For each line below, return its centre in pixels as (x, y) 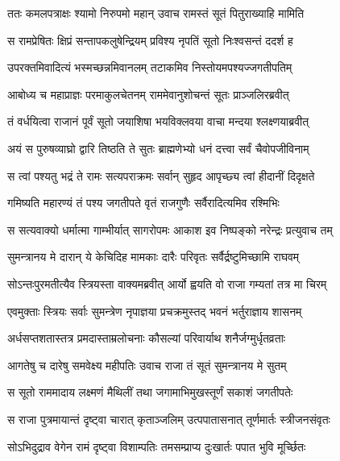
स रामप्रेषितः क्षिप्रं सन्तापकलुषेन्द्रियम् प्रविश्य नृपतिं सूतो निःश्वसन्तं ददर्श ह (150, 40)
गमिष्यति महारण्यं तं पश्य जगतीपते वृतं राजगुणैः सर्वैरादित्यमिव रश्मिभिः (143, 203)
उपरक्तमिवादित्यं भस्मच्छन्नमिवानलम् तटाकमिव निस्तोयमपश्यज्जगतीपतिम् (150, 67)
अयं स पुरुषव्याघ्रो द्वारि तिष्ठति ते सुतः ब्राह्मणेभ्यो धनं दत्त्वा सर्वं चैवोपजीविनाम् (158, 148)
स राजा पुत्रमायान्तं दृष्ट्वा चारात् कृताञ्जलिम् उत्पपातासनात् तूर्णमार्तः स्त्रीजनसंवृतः (169, 419)
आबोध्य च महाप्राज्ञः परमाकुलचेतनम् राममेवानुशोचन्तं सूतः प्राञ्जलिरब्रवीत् (148, 94)
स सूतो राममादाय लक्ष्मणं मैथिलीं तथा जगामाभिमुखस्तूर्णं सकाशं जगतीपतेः (150, 392)
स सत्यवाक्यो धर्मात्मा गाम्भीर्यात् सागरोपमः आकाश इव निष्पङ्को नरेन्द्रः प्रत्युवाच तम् (170, 229)
